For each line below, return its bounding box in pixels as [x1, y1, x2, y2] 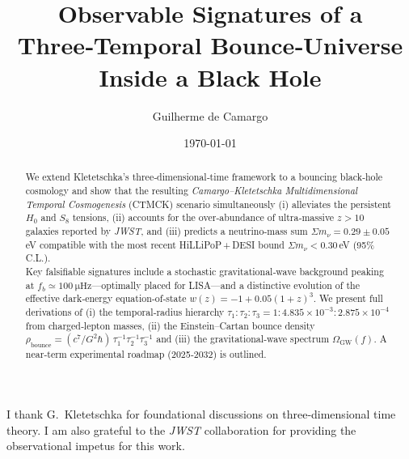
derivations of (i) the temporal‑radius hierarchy [25, 305, 225, 319]
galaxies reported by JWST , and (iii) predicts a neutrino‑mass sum [25, 224, 308, 238]
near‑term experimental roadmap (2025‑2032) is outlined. [25, 347, 267, 361]
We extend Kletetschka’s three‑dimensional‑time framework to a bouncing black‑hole [25, 170, 383, 184]
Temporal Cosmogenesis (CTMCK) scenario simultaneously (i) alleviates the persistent [25, 197, 391, 210]
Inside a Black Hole [99, 60, 322, 93]
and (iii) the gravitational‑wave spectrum [156, 332, 330, 346]
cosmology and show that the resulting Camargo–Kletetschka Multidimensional [25, 184, 358, 198]
